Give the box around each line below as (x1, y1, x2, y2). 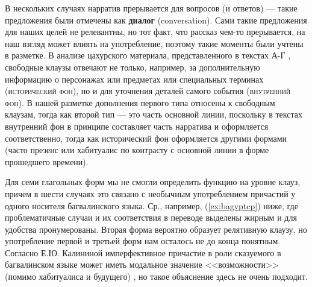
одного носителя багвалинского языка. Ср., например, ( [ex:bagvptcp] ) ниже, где (5, 199, 298, 212)
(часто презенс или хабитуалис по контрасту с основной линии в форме (5, 143, 269, 156)
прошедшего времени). (5, 155, 89, 168)
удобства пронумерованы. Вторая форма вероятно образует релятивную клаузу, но (5, 222, 307, 235)
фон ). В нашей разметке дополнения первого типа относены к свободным (5, 96, 275, 109)
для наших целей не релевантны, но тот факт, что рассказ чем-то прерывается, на (5, 25, 305, 38)
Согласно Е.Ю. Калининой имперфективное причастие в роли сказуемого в (5, 246, 281, 259)
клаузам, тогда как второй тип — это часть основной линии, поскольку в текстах (5, 108, 302, 121)
